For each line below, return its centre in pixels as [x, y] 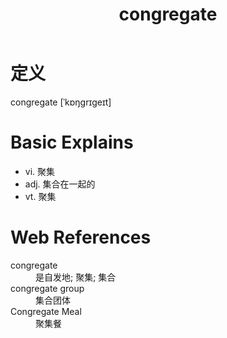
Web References [81, 237]
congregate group [47, 288]
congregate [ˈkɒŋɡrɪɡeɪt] [61, 102]
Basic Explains [72, 142]
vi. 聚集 [40, 171]
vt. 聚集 [40, 196]
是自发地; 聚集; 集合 [76, 277]
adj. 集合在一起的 [60, 184]
